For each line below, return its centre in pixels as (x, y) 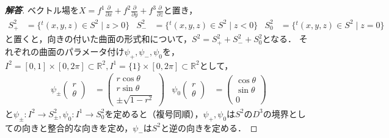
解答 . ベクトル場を (42, 10)
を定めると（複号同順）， (154, 113)
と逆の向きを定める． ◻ (209, 127)
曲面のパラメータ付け (82, 51)
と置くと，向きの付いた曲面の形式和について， (99, 39)
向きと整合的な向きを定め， (77, 127)
